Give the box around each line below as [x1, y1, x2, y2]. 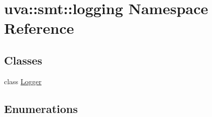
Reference [4, 18, 74, 38]
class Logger [4, 76, 42, 86]
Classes [4, 52, 42, 68]
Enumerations [4, 100, 78, 116]
